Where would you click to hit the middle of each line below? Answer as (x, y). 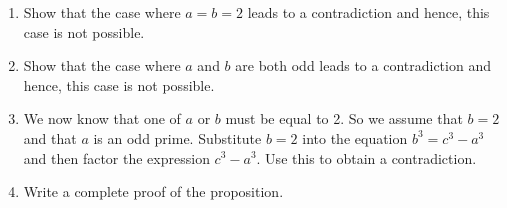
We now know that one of (102, 118)
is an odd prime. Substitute (177, 137)
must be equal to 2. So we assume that (344, 118)
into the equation (355, 137)
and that (50, 137)
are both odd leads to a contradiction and (363, 65)
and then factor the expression (116, 157)
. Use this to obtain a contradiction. (366, 157)
